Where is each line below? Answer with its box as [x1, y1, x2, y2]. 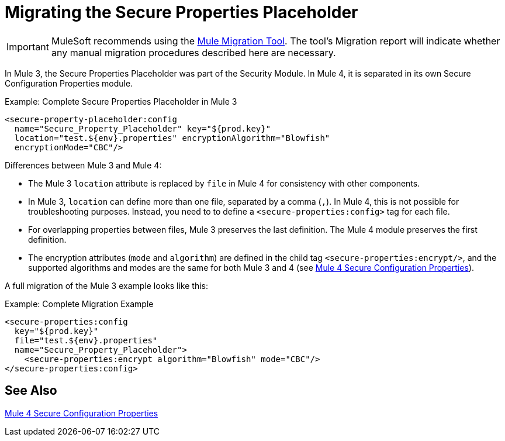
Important [6, 40, 49, 53]
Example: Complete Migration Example [5, 298, 154, 309]
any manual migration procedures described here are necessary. [51, 46, 336, 58]
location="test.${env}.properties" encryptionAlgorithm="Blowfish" [14, 133, 330, 143]
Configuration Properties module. [5, 78, 133, 88]
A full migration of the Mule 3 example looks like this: [5, 280, 208, 291]
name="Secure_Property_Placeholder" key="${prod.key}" [14, 123, 271, 133]
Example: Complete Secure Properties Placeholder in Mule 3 [5, 96, 237, 106]
